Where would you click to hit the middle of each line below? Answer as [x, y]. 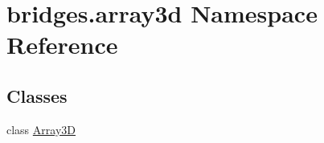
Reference [62, 45]
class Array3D [41, 129]
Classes [37, 95]
